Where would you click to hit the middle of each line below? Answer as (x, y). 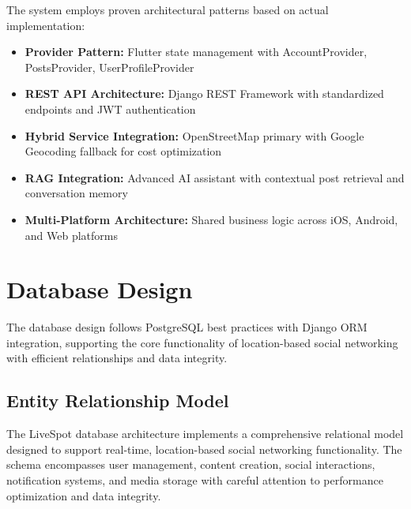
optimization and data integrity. (84, 495)
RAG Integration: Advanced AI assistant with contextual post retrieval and (215, 177)
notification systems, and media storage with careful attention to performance (195, 480)
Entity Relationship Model (118, 400)
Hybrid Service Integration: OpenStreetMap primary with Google (194, 135)
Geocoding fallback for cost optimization (123, 151)
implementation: (46, 25)
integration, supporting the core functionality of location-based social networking (202, 342)
